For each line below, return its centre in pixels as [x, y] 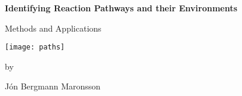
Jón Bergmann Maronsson [53, 86]
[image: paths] [35, 47]
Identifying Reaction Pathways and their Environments [121, 8]
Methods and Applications [53, 28]
